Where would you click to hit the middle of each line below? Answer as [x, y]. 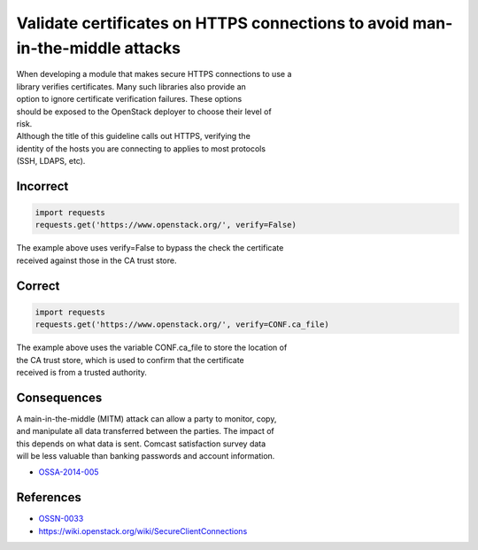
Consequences [59, 397]
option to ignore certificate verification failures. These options [129, 99]
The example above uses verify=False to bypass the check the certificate [150, 248]
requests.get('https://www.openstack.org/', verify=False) [166, 225]
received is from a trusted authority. [82, 372]
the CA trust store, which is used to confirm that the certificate [131, 360]
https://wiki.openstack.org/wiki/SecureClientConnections [143, 531]
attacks [153, 48]
